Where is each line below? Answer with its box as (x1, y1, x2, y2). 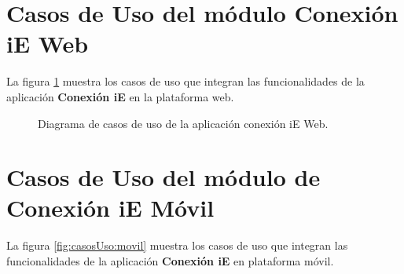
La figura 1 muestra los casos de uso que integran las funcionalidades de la (6, 73, 365, 90)
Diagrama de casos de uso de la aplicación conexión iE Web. (38, 115, 329, 131)
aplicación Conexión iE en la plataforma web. (6, 88, 234, 104)
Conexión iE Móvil (6, 192, 215, 224)
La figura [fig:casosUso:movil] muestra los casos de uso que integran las (6, 237, 348, 254)
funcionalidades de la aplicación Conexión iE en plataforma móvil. (6, 253, 334, 269)
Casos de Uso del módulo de (6, 161, 321, 193)
